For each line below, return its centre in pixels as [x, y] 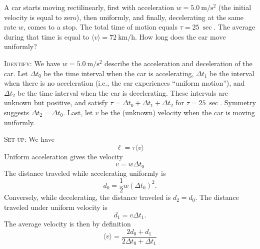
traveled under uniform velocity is [56, 207]
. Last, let [78, 112]
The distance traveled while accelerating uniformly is [85, 173]
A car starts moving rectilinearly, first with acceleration [89, 7]
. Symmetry [238, 102]
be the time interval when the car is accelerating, [119, 73]
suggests [16, 112]
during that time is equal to [47, 36]
